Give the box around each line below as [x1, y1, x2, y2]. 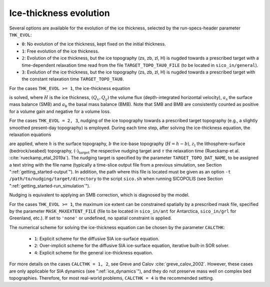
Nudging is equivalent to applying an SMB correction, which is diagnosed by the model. [9, 192, 190, 198]
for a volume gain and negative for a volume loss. [9, 108, 111, 114]
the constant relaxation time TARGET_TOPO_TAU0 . [21, 76, 124, 82]
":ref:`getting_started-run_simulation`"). [9, 182, 90, 188]
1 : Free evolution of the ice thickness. [21, 48, 99, 54]
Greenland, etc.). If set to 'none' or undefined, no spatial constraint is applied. [9, 215, 172, 221]
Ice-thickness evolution [9, 7, 110, 18]
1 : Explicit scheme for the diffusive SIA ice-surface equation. [34, 235, 159, 242]
